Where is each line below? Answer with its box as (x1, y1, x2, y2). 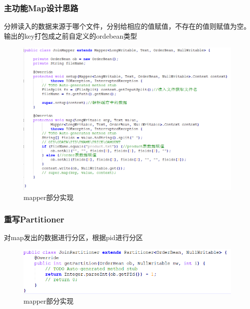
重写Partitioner (4, 213, 65, 225)
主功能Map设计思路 (4, 1, 78, 14)
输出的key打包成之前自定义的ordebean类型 (4, 30, 137, 41)
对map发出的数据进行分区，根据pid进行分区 (4, 232, 143, 242)
